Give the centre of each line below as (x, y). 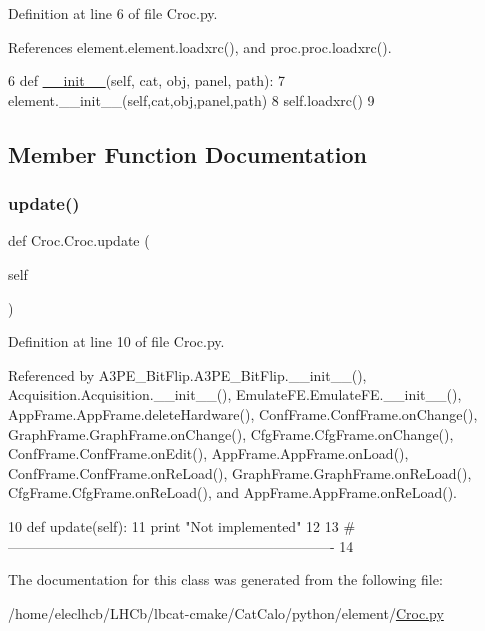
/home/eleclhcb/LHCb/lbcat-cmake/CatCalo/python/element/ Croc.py (226, 612)
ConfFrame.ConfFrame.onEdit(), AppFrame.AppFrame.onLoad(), (208, 453)
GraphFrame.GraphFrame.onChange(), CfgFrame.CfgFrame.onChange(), (231, 433)
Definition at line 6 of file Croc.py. (113, 13)
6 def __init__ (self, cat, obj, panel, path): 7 (147, 80)
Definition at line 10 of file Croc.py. (116, 341)
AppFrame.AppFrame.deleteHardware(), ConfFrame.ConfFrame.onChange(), (243, 413)
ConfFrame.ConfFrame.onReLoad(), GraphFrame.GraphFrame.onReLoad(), (240, 472)
